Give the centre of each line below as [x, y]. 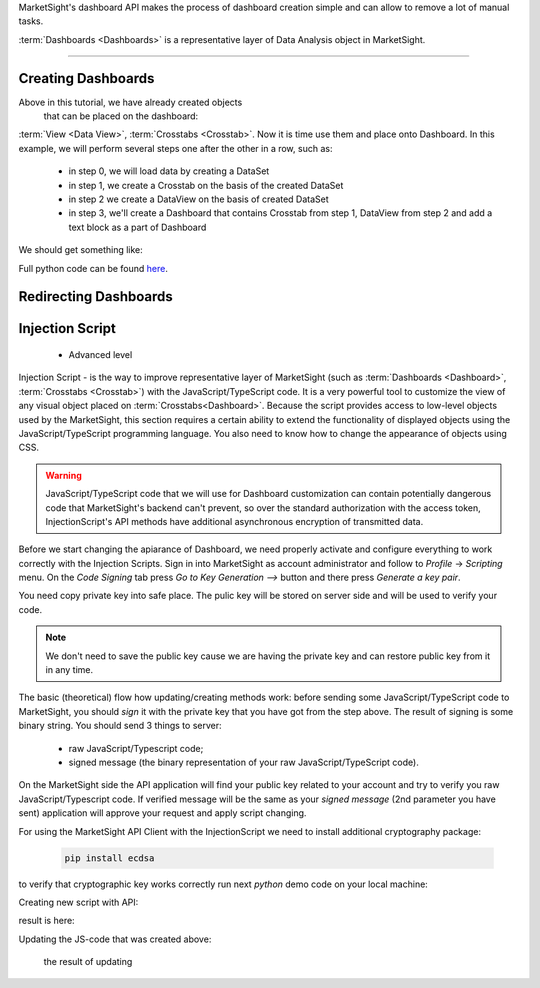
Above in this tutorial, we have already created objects [130, 102]
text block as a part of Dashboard [137, 227]
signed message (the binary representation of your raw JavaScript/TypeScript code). [243, 762]
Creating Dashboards [86, 78]
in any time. [69, 670]
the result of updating [88, 962]
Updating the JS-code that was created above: [115, 939]
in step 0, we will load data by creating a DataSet [169, 171]
